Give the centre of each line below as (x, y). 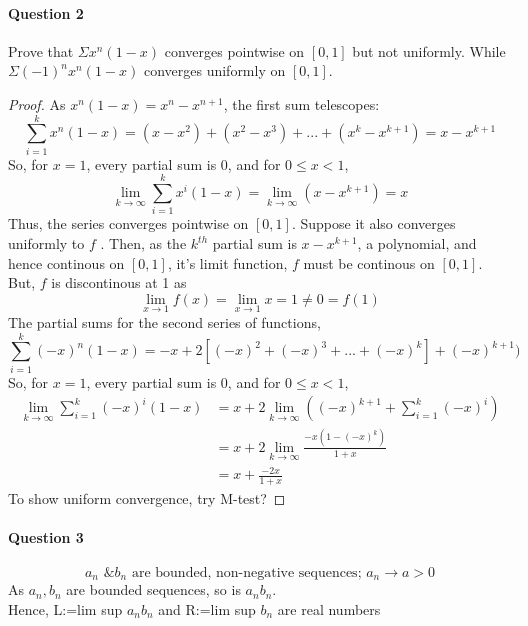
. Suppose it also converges (373, 223)
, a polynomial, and (417, 243)
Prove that (41, 50)
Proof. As (37, 103)
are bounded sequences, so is (153, 589)
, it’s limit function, (227, 262)
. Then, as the (143, 243)
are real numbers (329, 608)
